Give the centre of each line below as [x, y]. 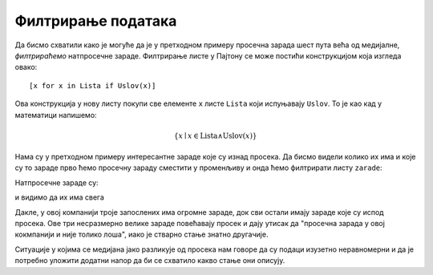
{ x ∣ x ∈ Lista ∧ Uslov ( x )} [215, 135]
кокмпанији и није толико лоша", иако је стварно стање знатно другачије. [142, 235]
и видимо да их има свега [59, 197]
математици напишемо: [56, 115]
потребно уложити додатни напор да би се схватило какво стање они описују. [150, 261]
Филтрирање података [96, 21]
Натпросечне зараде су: [57, 182]
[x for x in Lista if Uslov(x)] [93, 85]
